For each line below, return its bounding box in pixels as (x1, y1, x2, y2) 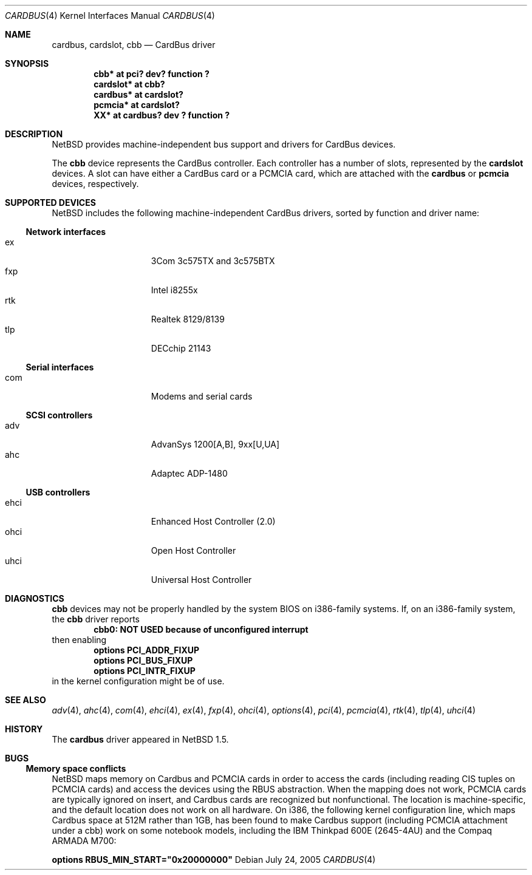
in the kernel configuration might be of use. (52, 676, 225, 686)
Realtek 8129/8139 (151, 314, 225, 324)
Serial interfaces (26, 362, 94, 372)
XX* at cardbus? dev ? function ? (94, 110, 230, 120)
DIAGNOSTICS (5, 593, 64, 604)
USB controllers (26, 487, 90, 497)
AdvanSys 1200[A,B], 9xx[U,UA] (151, 439, 280, 449)
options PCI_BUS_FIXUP (94, 655, 193, 666)
